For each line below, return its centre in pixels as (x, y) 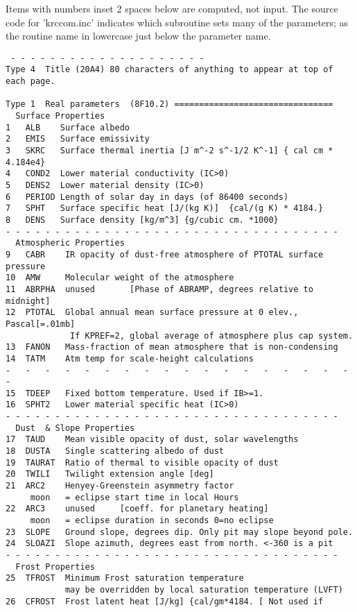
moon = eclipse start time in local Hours (134, 497)
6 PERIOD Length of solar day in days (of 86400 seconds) (147, 197)
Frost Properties (55, 567)
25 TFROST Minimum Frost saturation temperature (125, 578)
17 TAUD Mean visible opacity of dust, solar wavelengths (152, 440)
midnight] (28, 301)
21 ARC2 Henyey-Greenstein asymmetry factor (120, 486)
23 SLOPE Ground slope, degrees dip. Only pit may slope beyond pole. (180, 532)
